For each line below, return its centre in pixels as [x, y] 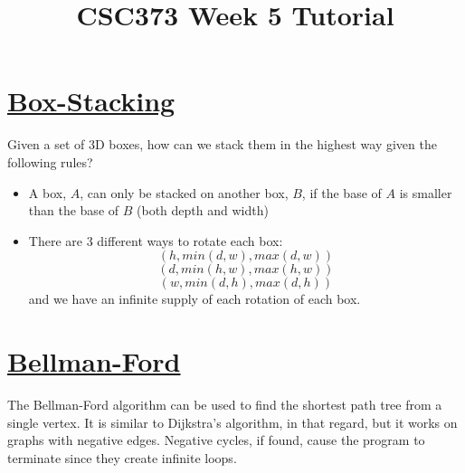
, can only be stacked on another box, [184, 192]
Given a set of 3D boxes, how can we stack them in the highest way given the [222, 144]
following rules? [50, 161]
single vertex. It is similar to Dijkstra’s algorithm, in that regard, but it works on [232, 422]
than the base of [74, 210]
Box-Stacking [91, 101]
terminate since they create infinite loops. [122, 457]
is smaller [426, 192]
